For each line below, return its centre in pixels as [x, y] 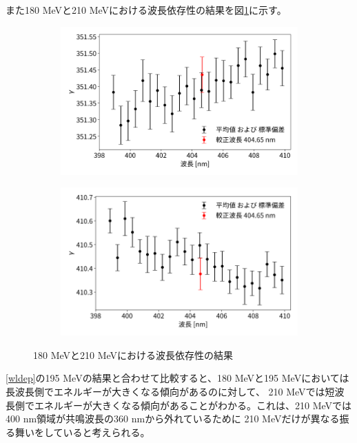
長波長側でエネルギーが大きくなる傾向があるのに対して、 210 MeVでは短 [170, 392]
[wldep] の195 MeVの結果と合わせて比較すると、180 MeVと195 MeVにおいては [177, 378]
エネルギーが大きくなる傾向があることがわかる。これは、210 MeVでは [193, 405]
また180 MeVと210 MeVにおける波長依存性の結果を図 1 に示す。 [146, 10]
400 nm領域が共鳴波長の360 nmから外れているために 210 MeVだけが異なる [173, 419]
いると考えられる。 [106, 432]
